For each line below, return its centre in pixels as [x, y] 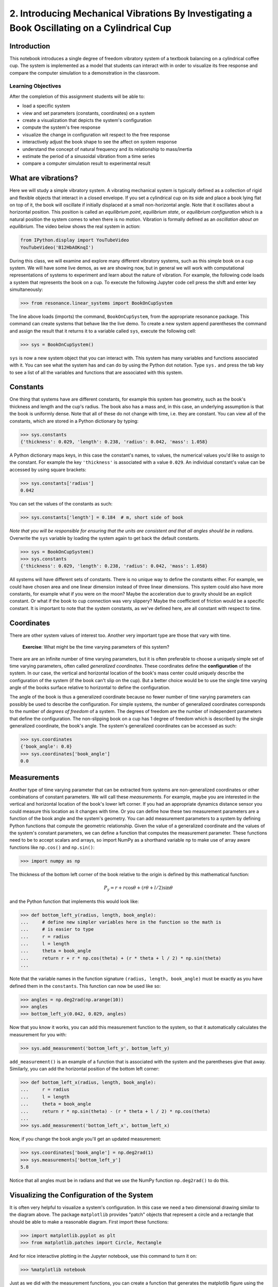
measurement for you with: [38, 1034]
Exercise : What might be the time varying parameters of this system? [96, 647]
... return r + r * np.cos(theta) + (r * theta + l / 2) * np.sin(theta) [121, 958]
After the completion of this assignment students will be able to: [77, 96]
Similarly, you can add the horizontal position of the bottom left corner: [84, 1069]
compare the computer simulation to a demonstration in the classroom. [85, 73]
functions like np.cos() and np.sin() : [52, 847]
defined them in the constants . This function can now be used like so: [85, 986]
